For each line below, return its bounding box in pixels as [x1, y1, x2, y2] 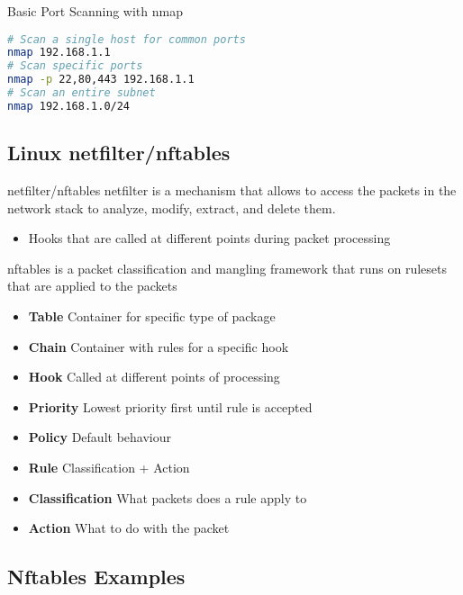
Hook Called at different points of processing [28, 367, 280, 386]
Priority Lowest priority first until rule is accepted [28, 397, 313, 416]
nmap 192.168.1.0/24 [7, 99, 131, 113]
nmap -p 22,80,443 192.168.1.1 [7, 73, 195, 86]
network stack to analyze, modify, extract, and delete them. [7, 198, 336, 217]
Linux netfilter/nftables [7, 139, 231, 167]
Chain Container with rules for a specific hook [28, 337, 289, 356]
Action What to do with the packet [28, 518, 230, 537]
